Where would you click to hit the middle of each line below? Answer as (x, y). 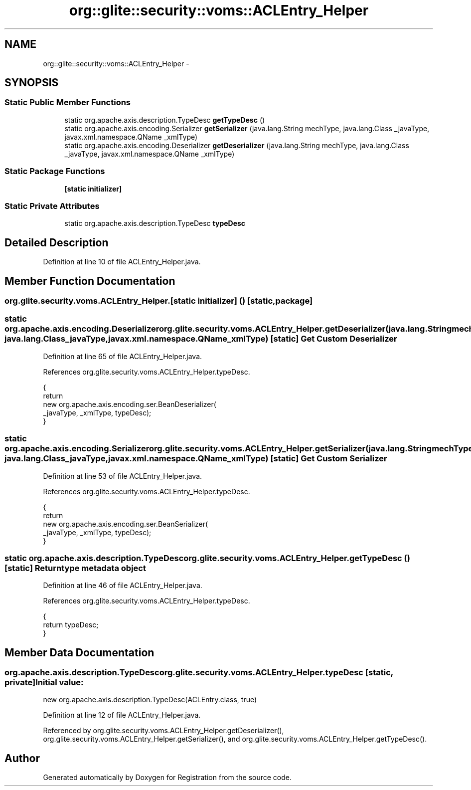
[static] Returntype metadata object (75, 568)
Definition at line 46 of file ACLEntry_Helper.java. (123, 586)
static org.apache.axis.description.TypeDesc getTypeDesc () (165, 120)
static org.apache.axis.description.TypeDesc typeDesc (155, 223)
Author (22, 758)
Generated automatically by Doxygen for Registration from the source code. (167, 778)
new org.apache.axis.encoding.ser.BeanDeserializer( (130, 404)
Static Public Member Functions (68, 102)
